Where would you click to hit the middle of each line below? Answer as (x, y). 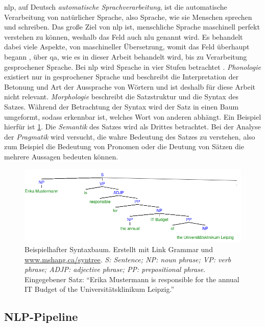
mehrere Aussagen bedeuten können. (61, 156)
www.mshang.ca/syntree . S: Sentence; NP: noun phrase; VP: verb (128, 259)
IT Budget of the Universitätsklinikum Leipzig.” (100, 289)
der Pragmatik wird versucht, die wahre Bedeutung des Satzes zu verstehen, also (130, 136)
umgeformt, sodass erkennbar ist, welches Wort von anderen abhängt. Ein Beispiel (133, 116)
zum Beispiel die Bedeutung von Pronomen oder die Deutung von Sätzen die (124, 146)
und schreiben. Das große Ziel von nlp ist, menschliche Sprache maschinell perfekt (132, 27)
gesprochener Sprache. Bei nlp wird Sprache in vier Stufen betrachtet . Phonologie (132, 66)
